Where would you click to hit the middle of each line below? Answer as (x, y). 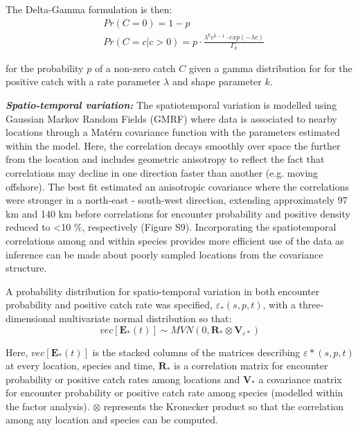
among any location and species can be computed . (112, 420)
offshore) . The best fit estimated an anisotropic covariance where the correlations (178, 186)
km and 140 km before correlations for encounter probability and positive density (178, 213)
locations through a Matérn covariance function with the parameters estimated (173, 132)
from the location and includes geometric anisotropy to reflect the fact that (165, 159)
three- (311, 305)
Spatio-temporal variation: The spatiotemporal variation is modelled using (171, 105)
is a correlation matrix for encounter (251, 366)
